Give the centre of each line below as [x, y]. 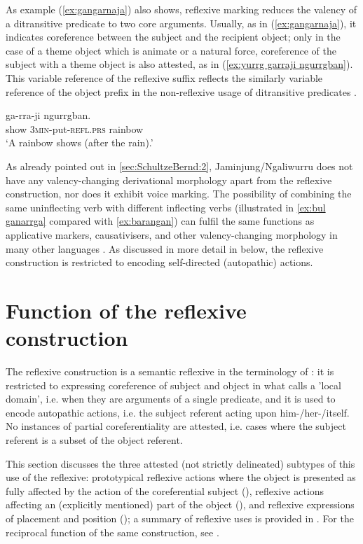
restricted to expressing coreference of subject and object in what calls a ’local [173, 385]
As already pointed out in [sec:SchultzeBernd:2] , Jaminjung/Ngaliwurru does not [179, 166]
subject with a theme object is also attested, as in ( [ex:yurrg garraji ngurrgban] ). [179, 64]
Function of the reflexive [126, 310]
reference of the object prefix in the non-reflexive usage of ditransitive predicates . [181, 91]
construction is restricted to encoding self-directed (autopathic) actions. [159, 262]
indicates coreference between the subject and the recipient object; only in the [173, 37]
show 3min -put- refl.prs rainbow [75, 128]
